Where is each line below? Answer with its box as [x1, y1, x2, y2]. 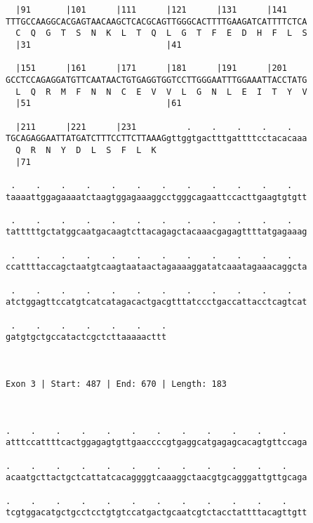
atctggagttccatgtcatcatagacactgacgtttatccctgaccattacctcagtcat [6, 297, 307, 307]
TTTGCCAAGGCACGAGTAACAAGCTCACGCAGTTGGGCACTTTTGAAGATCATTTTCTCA [6, 16, 307, 27]
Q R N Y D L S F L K [15, 145, 156, 155]
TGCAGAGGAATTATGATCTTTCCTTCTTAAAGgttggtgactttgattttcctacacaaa [6, 133, 307, 144]
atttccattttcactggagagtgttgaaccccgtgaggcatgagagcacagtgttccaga [6, 437, 307, 448]
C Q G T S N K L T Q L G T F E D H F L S [15, 28, 307, 39]
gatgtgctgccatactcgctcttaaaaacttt [6, 332, 167, 343]
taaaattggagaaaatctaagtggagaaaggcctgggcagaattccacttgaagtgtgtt [6, 192, 307, 202]
